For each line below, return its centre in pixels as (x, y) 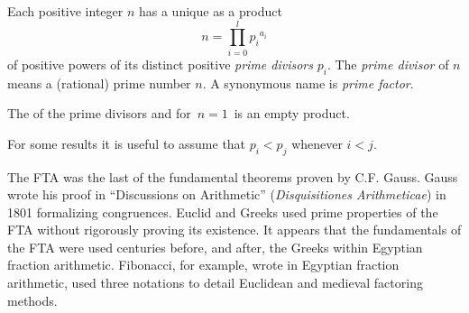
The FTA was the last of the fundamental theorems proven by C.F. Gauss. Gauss (233, 176)
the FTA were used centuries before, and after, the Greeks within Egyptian (215, 247)
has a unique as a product (210, 11)
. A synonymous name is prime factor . (308, 83)
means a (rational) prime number (99, 83)
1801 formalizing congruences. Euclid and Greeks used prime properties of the (223, 212)
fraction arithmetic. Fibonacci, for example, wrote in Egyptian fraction (203, 265)
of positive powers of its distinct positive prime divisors (160, 64)
